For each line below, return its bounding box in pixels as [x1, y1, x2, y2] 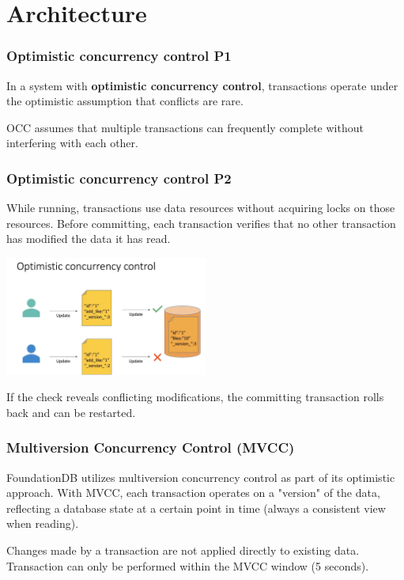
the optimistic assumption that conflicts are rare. [6, 93, 244, 109]
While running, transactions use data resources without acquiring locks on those [6, 199, 395, 216]
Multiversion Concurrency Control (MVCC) [6, 438, 295, 457]
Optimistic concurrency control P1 [6, 46, 232, 66]
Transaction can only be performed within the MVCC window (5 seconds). [6, 557, 369, 574]
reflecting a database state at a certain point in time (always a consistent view [6, 499, 386, 516]
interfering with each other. [6, 135, 138, 151]
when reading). [6, 515, 79, 532]
